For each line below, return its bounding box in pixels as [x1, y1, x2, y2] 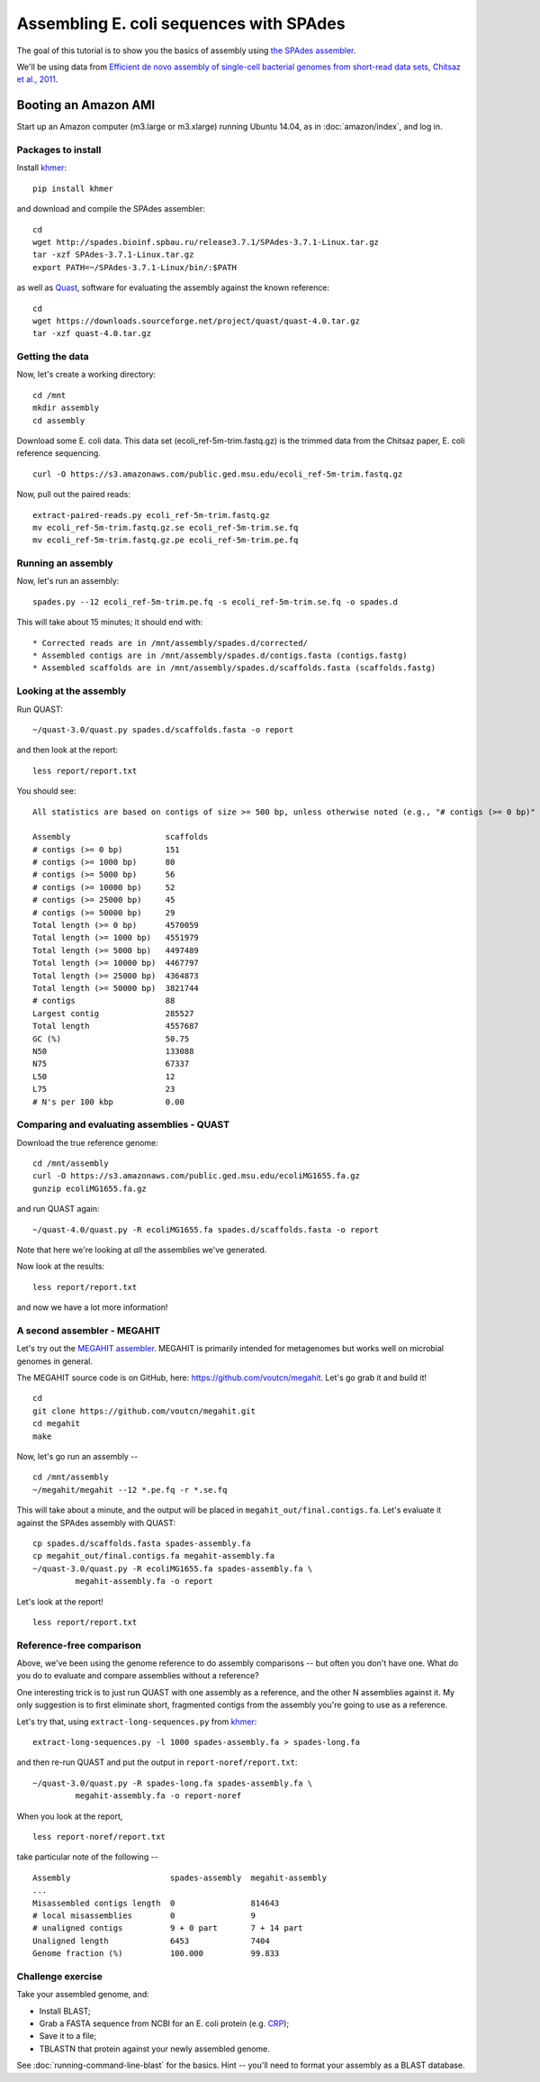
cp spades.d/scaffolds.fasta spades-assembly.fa [32, 1538, 251, 1549]
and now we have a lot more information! [16, 1302, 168, 1313]
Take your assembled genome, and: [16, 1989, 150, 2000]
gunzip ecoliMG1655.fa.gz [32, 1183, 148, 1194]
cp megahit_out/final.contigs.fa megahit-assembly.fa [32, 1550, 274, 1561]
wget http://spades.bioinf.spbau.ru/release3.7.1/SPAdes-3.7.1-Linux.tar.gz [32, 237, 380, 247]
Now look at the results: [16, 1261, 105, 1272]
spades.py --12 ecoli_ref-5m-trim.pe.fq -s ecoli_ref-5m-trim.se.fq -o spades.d [32, 596, 399, 607]
